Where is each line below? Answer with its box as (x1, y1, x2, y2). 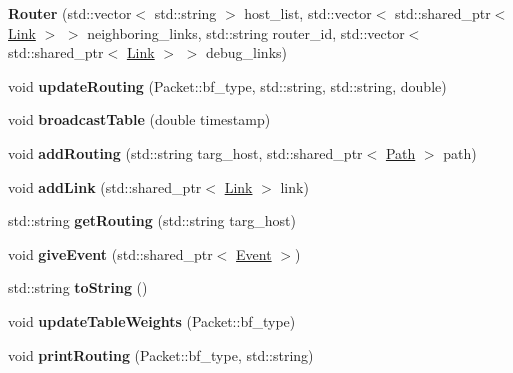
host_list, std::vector (244, 3, 372, 23)
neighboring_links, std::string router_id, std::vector (87, 22, 405, 43)
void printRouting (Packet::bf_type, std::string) (8, 344, 314, 365)
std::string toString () (8, 277, 148, 298)
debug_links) (206, 42, 288, 63)
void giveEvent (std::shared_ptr (8, 243, 213, 264)
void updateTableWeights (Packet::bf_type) (8, 310, 296, 331)
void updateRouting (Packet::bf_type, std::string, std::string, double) (8, 75, 447, 96)
